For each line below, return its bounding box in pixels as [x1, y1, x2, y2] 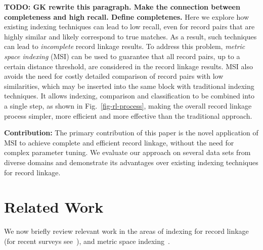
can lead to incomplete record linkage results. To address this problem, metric [4, 41, 245, 52]
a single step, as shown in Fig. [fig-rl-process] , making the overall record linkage [4, 100, 252, 111]
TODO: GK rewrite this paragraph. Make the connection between [4, 2, 240, 12]
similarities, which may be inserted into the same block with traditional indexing [4, 80, 254, 91]
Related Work [4, 196, 104, 217]
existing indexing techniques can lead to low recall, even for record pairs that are [4, 21, 255, 32]
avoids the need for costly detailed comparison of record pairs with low [4, 71, 224, 81]
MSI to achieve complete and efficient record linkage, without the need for [4, 137, 234, 147]
